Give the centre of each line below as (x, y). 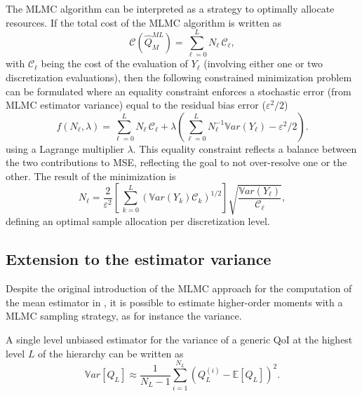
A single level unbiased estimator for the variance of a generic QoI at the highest (179, 339)
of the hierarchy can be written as (111, 353)
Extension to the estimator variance (139, 259)
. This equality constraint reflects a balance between (245, 148)
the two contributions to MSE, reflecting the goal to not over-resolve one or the (176, 162)
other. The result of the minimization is (91, 176)
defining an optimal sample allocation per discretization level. (138, 221)
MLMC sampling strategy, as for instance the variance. (124, 316)
